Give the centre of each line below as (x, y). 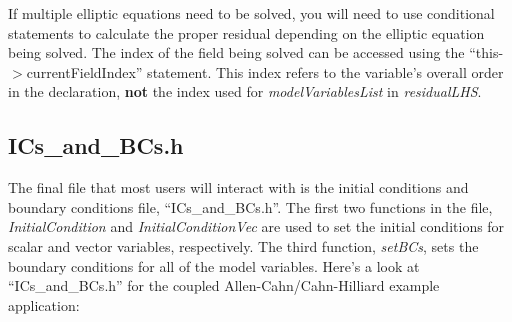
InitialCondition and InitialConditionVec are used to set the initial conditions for (256, 226)
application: (44, 304)
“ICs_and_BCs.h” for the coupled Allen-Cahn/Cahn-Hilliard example (224, 285)
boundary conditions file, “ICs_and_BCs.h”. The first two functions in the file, (250, 206)
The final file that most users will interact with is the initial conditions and (238, 187)
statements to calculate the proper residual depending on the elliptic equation (246, 32)
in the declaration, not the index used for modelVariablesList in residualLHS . (245, 91)
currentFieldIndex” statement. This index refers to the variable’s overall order (265, 71)
